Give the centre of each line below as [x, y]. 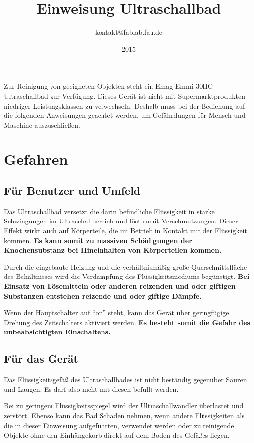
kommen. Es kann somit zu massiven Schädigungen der [98, 240]
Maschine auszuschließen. [42, 125]
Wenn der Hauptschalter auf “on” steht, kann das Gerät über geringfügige [117, 312]
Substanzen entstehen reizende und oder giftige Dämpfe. [103, 296]
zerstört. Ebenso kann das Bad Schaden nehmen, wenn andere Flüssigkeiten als [124, 415]
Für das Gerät [41, 359]
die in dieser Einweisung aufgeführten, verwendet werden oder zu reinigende [119, 425]
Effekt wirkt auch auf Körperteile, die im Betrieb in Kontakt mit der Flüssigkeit [126, 231]
